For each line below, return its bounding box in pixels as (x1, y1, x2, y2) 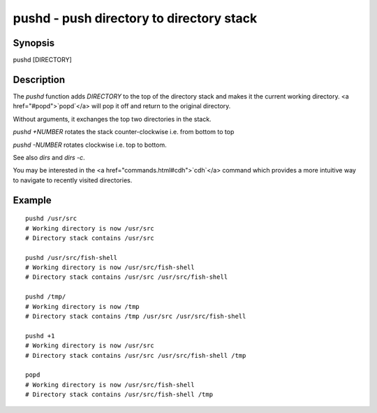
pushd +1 (25, 332, 55, 340)
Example (13, 194, 52, 206)
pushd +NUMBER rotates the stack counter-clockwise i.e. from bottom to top (13, 128, 235, 136)
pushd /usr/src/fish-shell (25, 254, 118, 261)
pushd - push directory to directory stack (13, 10, 258, 26)
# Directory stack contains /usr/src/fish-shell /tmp (25, 391, 213, 398)
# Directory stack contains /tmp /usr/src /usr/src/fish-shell (25, 312, 246, 321)
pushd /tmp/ (25, 293, 66, 300)
